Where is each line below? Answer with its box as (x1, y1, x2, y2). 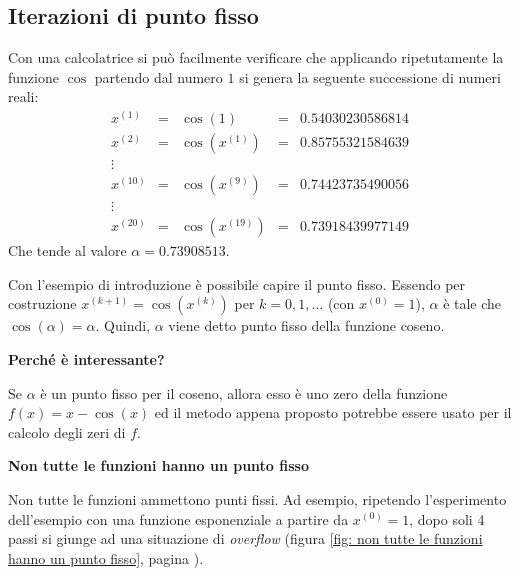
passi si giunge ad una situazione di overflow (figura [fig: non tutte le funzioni (8, 528, 483, 549)
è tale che (443, 293, 502, 314)
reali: (8, 86, 39, 107)
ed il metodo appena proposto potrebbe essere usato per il (154, 402, 512, 423)
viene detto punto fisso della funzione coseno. (168, 315, 445, 336)
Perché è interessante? (8, 348, 165, 369)
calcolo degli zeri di (8, 421, 126, 442)
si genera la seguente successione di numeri (239, 66, 501, 87)
